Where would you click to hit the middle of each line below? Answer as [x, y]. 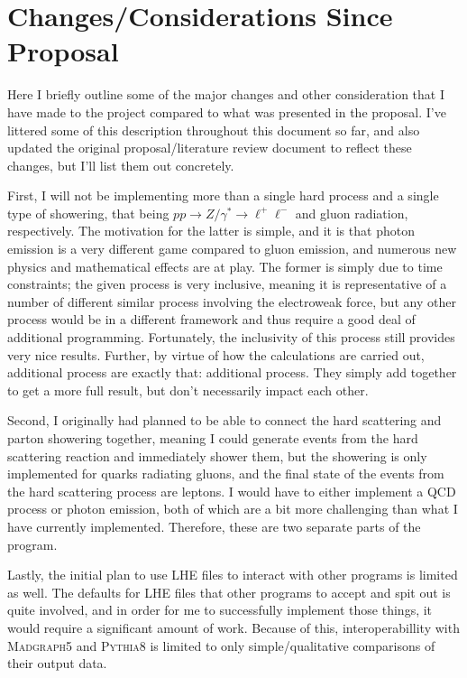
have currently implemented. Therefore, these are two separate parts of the [214, 526]
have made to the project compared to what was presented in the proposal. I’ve [227, 111]
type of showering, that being [88, 213]
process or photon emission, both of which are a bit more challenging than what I [233, 509]
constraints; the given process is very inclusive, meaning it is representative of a [227, 284]
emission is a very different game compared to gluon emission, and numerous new [232, 249]
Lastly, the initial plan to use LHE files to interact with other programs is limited [233, 575]
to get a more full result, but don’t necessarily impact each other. [188, 390]
